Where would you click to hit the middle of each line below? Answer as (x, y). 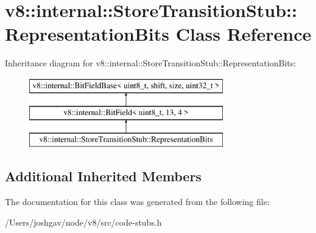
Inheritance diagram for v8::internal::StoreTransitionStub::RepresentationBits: (151, 63)
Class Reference (244, 34)
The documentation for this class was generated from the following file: (137, 202)
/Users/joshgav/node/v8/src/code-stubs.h (83, 222)
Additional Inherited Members (103, 176)
